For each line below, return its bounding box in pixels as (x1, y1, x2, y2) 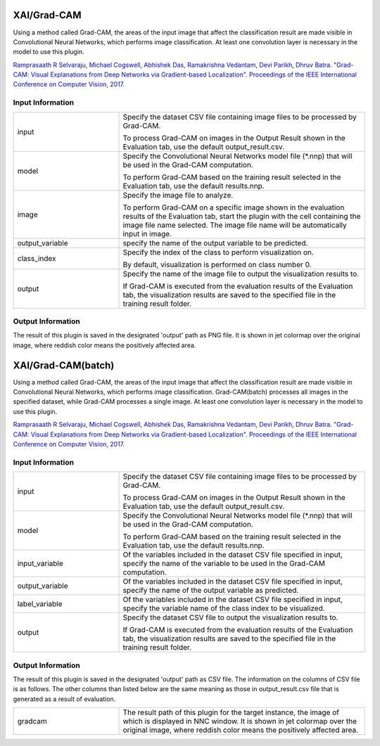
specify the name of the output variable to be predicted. (122, 238, 308, 247)
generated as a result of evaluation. (13, 695, 116, 703)
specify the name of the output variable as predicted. (122, 586, 299, 596)
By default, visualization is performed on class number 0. (122, 259, 312, 269)
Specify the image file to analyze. (122, 190, 234, 200)
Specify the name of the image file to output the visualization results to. (122, 269, 359, 278)
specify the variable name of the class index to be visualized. (122, 603, 325, 613)
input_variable (17, 559, 63, 569)
